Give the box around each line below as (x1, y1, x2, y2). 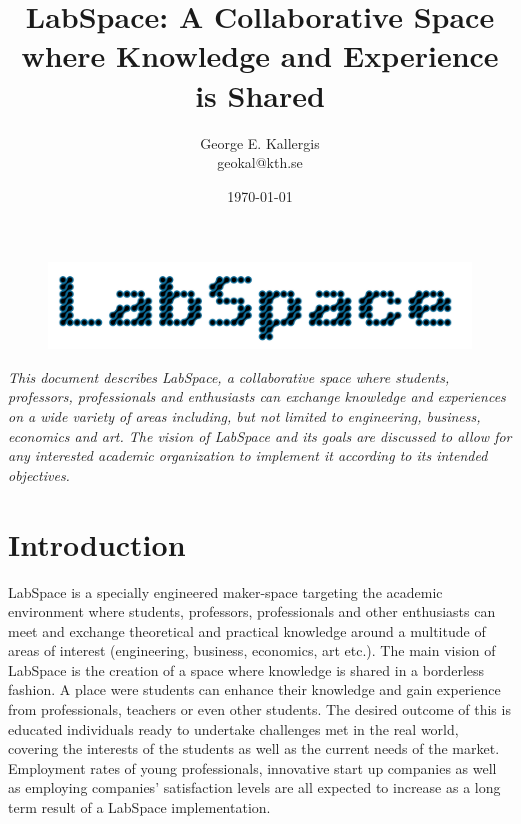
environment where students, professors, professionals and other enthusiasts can (8, 601, 496, 622)
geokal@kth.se (217, 152, 303, 173)
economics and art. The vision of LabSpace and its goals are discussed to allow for (8, 425, 512, 446)
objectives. (8, 464, 70, 485)
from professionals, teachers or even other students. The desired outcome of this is (8, 699, 511, 720)
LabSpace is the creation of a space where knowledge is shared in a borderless (8, 659, 485, 680)
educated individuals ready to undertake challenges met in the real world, (8, 718, 459, 739)
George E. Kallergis (200, 132, 320, 153)
